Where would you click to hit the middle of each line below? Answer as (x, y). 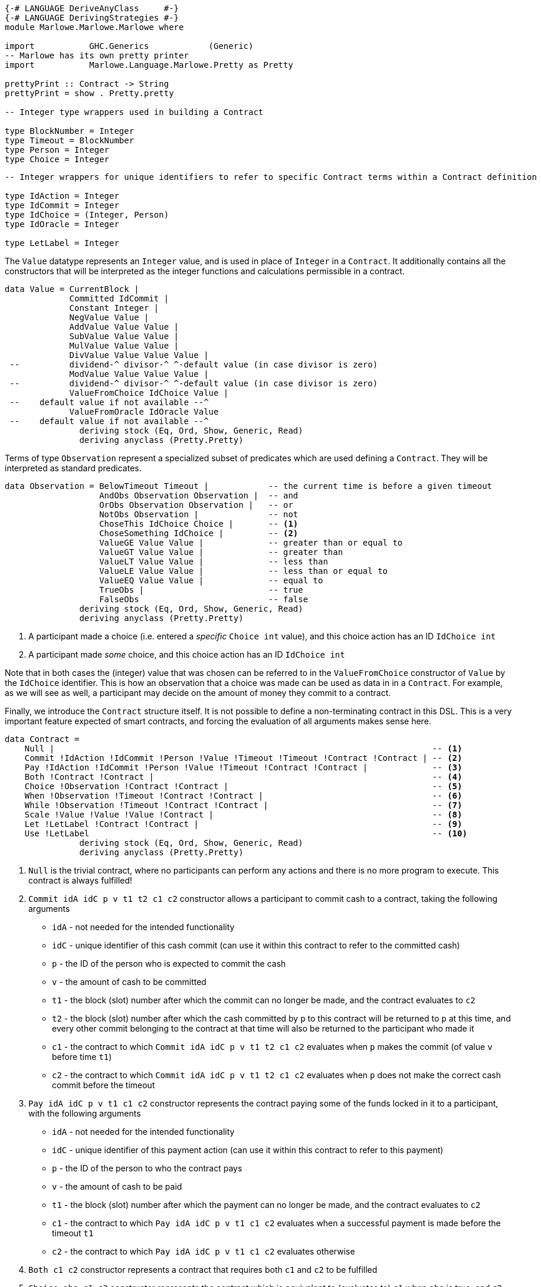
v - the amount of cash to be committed (129, 982)
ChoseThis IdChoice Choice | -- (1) (199, 524)
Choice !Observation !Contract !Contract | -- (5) (243, 786)
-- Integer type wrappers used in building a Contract (134, 112)
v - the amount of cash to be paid (117, 1186)
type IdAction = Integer (62, 196)
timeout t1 (73, 1233)
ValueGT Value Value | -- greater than (221, 552)
